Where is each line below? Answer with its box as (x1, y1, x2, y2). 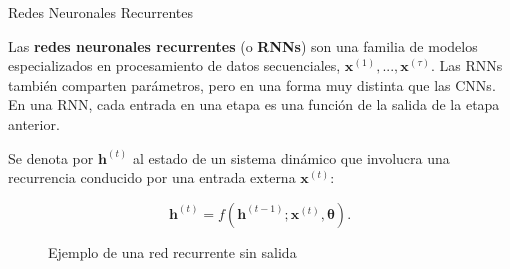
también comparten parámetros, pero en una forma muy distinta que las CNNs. (8, 74, 496, 95)
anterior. (8, 113, 60, 134)
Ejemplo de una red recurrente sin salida (48, 241, 297, 262)
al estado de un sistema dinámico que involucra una (132, 147, 450, 168)
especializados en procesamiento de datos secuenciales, (8, 55, 341, 76)
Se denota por (8, 147, 94, 168)
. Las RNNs (431, 55, 503, 76)
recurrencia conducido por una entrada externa (8, 167, 296, 188)
